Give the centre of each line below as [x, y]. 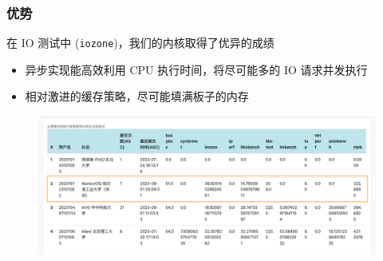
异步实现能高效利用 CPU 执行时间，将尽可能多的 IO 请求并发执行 [196, 69]
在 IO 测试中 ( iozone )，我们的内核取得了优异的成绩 [140, 43]
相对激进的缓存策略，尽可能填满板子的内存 [137, 96]
